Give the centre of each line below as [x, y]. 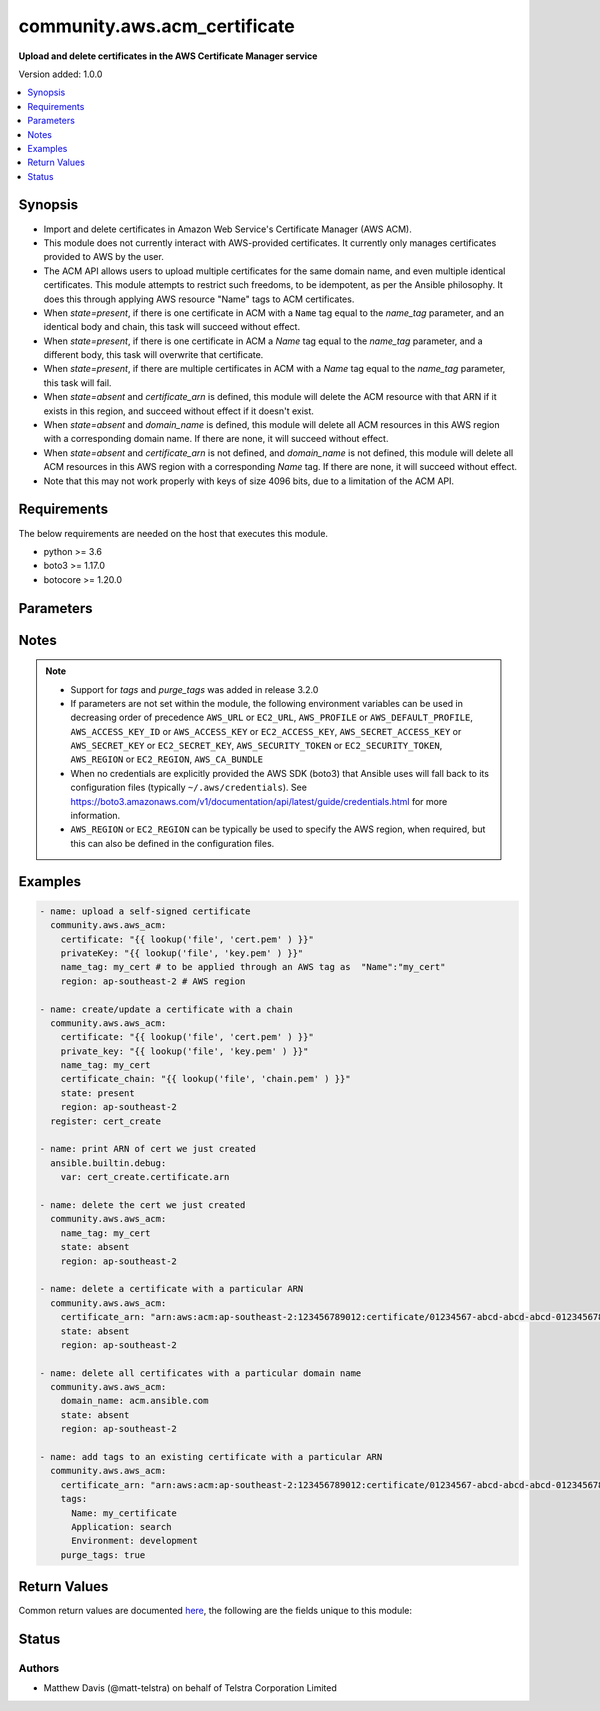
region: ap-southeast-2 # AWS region [153, 981]
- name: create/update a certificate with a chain [166, 1009]
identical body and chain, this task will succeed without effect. [171, 327]
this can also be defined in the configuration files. [172, 843]
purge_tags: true [103, 1554]
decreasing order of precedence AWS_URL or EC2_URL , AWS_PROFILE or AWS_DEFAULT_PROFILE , [272, 717]
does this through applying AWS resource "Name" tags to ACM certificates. [199, 299]
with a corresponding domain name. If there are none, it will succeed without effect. [216, 439]
